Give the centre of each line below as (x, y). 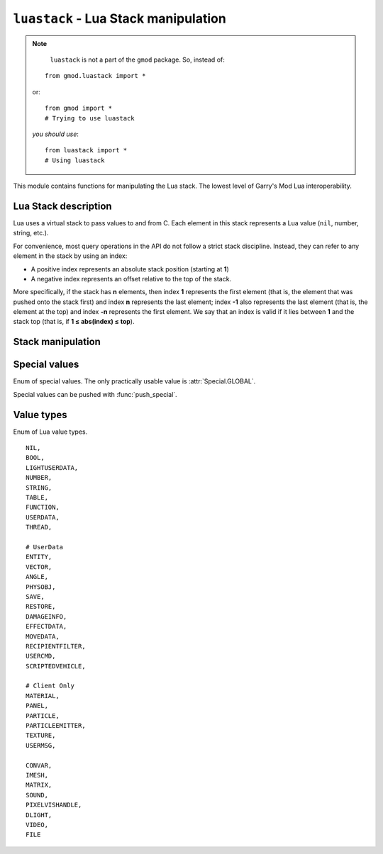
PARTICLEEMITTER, (56, 726)
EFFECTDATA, (46, 627)
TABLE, (37, 498)
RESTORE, (41, 607)
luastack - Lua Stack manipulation (120, 18)
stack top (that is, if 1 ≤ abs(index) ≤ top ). (74, 322)
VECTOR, (39, 567)
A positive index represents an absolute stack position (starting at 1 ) (130, 269)
